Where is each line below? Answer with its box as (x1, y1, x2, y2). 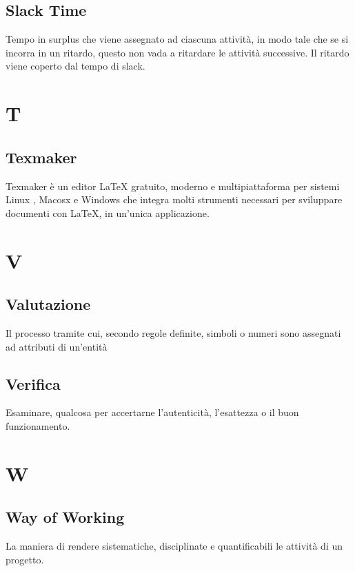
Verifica (6, 373, 61, 394)
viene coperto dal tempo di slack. (6, 59, 145, 73)
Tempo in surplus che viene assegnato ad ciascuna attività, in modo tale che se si (6, 32, 349, 46)
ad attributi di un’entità (6, 339, 108, 353)
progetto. (6, 552, 44, 566)
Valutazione (6, 293, 91, 315)
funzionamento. (6, 418, 70, 433)
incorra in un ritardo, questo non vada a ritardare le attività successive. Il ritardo (6, 45, 349, 59)
